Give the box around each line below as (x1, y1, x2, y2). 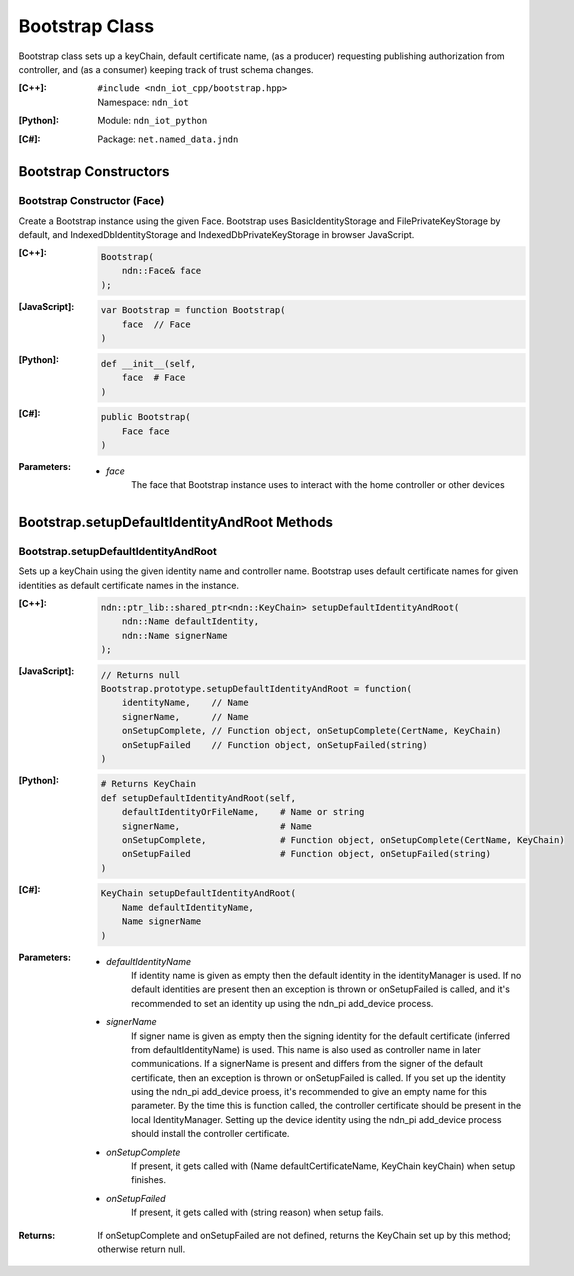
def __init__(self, (100, 358, 197, 369)
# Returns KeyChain (100, 778, 197, 790)
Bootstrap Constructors (18, 163, 170, 180)
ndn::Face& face (121, 265, 202, 277)
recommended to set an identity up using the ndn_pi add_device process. (131, 997, 434, 1009)
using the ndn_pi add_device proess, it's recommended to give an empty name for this (131, 1086, 487, 1098)
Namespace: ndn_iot (97, 96, 189, 108)
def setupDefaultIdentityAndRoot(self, (100, 792, 297, 804)
